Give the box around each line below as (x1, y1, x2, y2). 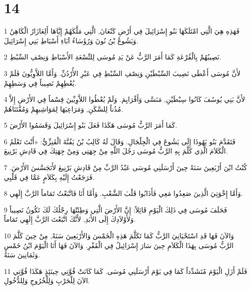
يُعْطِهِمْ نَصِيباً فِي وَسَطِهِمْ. (4, 77, 77, 88)
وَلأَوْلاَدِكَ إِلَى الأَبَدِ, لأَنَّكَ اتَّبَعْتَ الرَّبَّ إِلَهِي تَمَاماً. (4, 214, 136, 224)
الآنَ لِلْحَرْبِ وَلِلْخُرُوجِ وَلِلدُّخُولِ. (4, 275, 90, 286)
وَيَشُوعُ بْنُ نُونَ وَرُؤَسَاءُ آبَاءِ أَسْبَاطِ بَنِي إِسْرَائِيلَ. (4, 35, 138, 45)
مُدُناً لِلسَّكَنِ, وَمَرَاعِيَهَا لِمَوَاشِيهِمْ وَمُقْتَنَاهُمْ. (4, 103, 123, 114)
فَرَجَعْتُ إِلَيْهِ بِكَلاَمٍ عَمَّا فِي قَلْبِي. (4, 172, 95, 182)
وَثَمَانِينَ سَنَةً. (4, 250, 40, 260)
